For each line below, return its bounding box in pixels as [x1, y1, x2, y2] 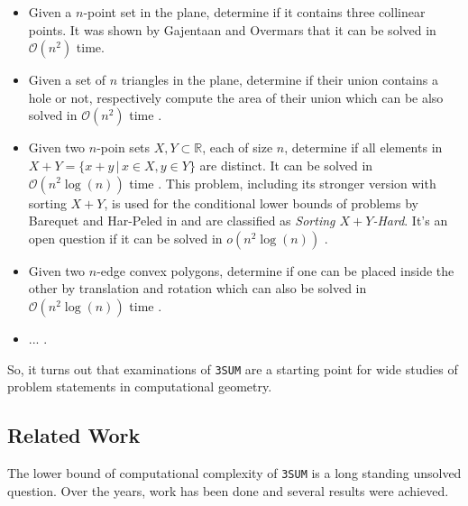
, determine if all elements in [284, 138, 443, 157]
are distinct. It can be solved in [199, 155, 373, 174]
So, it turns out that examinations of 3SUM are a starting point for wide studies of [7, 359, 458, 378]
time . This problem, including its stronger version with [129, 173, 436, 192]
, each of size [202, 138, 273, 157]
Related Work [7, 421, 141, 449]
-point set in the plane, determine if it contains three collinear [83, 3, 426, 21]
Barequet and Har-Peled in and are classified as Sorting [28, 211, 335, 230]
